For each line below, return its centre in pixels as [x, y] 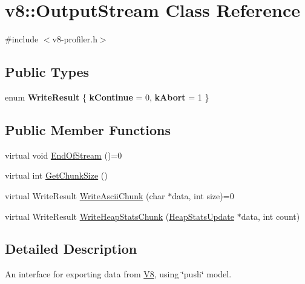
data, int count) [271, 216]
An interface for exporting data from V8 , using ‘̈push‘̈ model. [118, 274]
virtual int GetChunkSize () [56, 175]
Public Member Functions [88, 129]
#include [22, 39]
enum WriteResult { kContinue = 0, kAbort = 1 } [107, 97]
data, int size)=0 [203, 195]
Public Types [47, 72]
